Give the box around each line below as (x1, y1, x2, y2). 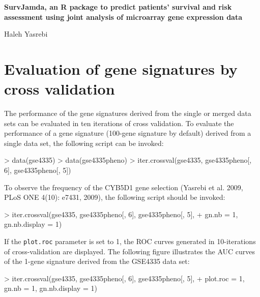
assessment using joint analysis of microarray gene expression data (4, 11, 243, 22)
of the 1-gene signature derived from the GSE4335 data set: (4, 256, 190, 266)
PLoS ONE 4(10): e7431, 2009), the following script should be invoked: (4, 192, 225, 202)
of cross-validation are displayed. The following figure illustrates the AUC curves (4, 246, 255, 256)
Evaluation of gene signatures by (4, 58, 238, 79)
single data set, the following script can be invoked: (4, 137, 164, 148)
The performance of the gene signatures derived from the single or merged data (4, 108, 251, 118)
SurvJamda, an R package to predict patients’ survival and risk (4, 2, 232, 12)
